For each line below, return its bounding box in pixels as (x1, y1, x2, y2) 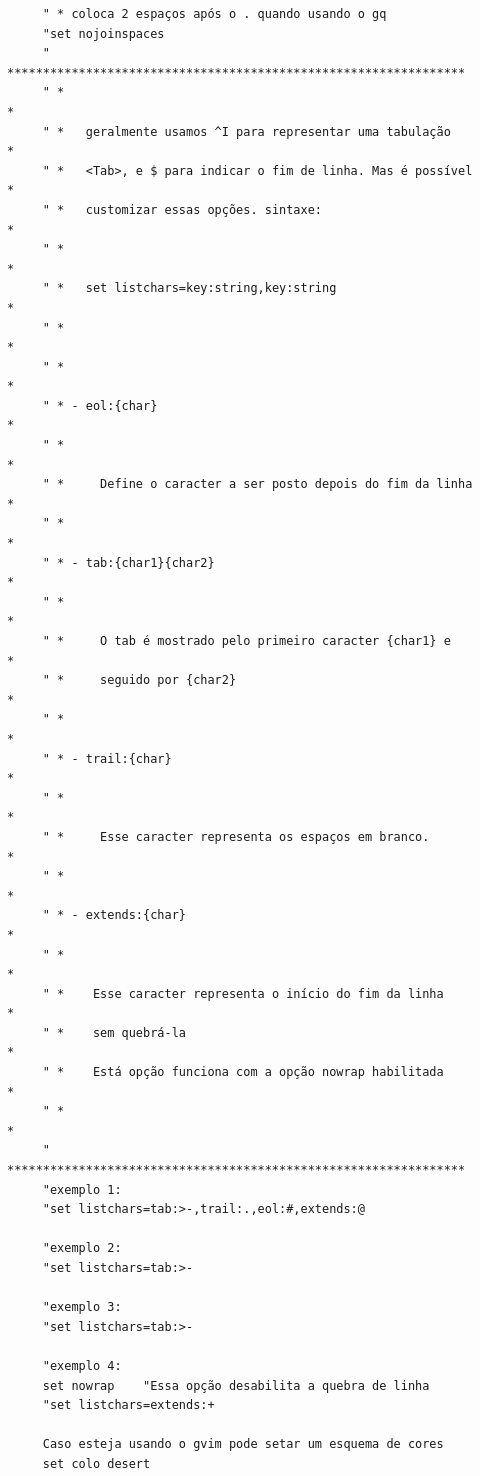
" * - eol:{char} (42, 398, 158, 413)
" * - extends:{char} (42, 908, 186, 923)
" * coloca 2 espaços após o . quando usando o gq (42, 7, 387, 21)
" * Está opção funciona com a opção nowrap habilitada (42, 1065, 444, 1080)
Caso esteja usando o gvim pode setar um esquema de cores (42, 1437, 444, 1452)
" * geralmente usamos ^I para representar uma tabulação (42, 124, 451, 139)
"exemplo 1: (42, 1182, 122, 1197)
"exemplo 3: (42, 1300, 122, 1315)
